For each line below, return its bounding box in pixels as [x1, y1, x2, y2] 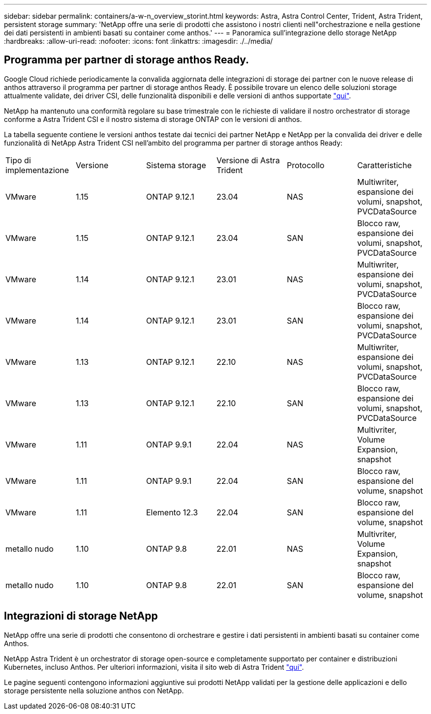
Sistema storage [146, 160, 206, 170]
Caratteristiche [357, 160, 412, 170]
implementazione [5, 165, 69, 175]
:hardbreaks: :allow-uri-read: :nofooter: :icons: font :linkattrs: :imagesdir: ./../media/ [4, 37, 273, 45]
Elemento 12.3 [146, 507, 198, 517]
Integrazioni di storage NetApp [4, 610, 158, 623]
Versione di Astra [216, 155, 280, 165]
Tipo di [5, 155, 31, 165]
